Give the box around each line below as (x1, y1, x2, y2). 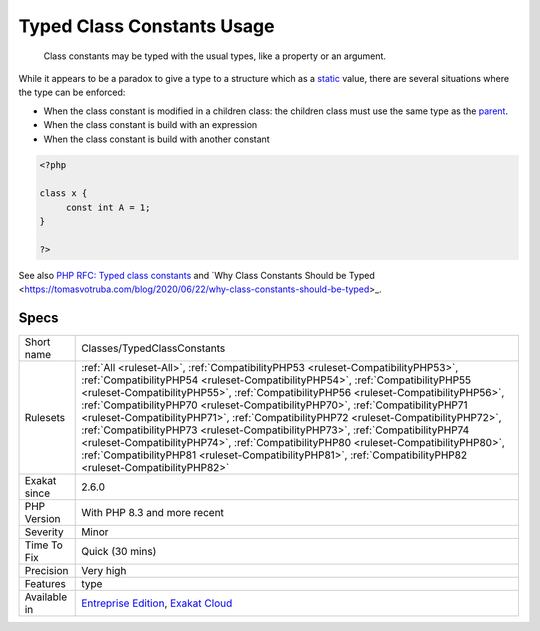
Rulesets (24, 411, 65, 425)
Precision (24, 564, 69, 578)
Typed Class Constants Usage (18, 15, 275, 37)
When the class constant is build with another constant (43, 133, 270, 145)
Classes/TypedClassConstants (81, 341, 226, 355)
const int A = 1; (65, 201, 151, 213)
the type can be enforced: (18, 86, 126, 99)
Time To (24, 538, 64, 552)
